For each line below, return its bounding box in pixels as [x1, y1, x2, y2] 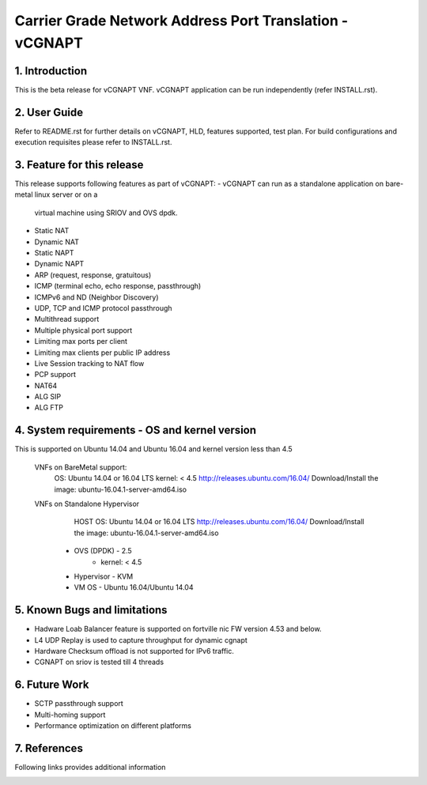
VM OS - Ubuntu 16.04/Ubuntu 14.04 [74, 583, 194, 592]
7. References [14, 742, 83, 755]
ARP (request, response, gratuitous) [34, 270, 152, 280]
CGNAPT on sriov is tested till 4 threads [34, 657, 164, 667]
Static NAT [34, 226, 70, 236]
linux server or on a [34, 190, 98, 199]
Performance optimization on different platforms [34, 721, 191, 730]
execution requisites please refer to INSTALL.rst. [14, 138, 172, 147]
